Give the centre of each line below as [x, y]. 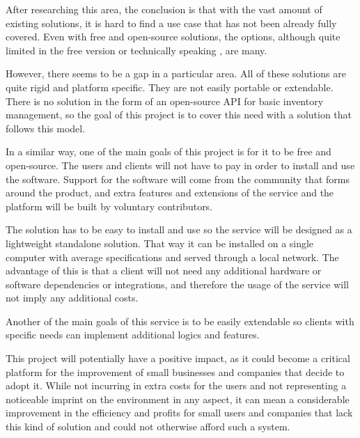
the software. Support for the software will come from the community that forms [178, 179]
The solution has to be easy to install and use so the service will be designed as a [179, 229]
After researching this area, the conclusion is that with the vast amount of [164, 9]
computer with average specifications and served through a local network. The [172, 257]
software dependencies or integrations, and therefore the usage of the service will [177, 284]
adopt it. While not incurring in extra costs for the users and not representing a [176, 385]
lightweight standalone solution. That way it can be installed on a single [160, 243]
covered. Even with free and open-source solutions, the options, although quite [173, 37]
